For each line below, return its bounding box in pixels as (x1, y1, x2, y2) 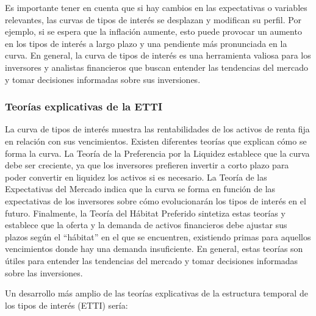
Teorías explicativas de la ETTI (5, 99, 163, 114)
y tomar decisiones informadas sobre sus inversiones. (5, 73, 201, 85)
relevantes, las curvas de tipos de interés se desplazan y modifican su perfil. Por (5, 13, 301, 26)
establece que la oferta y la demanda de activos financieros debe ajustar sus (5, 218, 287, 231)
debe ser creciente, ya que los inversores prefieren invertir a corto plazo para (5, 159, 289, 171)
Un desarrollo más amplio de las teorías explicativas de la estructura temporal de (5, 287, 308, 300)
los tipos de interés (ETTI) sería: (5, 298, 128, 311)
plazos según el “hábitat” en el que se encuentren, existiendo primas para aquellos (5, 230, 311, 243)
